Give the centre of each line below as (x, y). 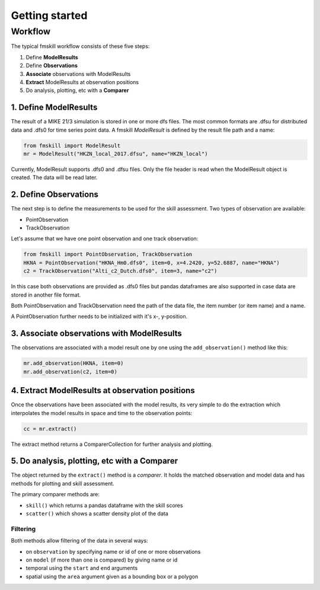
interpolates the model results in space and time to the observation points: (102, 413)
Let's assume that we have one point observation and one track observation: (105, 239)
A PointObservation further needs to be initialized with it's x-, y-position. (99, 317)
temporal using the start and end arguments (82, 568)
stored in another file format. (46, 295)
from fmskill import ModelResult (72, 146)
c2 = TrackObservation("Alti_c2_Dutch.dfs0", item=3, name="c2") (120, 271)
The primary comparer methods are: (55, 495)
